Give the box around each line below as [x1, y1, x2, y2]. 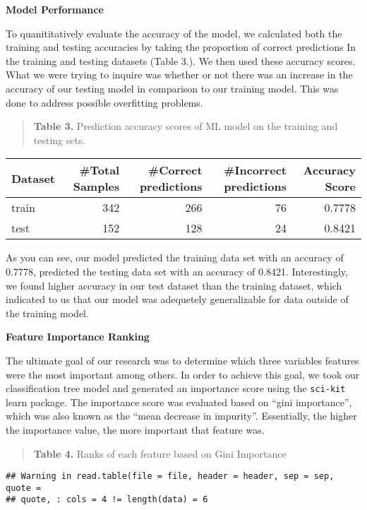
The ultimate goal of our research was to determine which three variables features [6, 352, 359, 367]
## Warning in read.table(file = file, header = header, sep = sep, [6, 471, 335, 482]
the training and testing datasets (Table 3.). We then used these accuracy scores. [6, 53, 356, 68]
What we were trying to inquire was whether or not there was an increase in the [6, 67, 353, 82]
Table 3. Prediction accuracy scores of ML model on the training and [33, 119, 338, 134]
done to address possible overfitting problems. [6, 95, 203, 109]
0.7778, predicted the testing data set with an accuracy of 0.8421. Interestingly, [6, 263, 348, 278]
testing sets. [33, 132, 85, 147]
